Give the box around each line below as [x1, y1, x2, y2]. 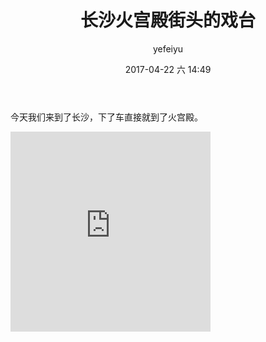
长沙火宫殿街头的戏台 [79, 9, 256, 32]
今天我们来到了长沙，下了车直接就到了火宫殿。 [10, 111, 203, 123]
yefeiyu [152, 42, 184, 55]
